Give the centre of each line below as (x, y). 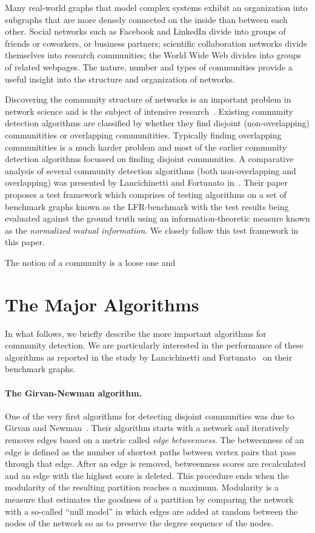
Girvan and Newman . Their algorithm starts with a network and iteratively (147, 428)
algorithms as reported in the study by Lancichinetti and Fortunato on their (149, 357)
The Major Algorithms (102, 304)
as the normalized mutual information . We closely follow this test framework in (152, 230)
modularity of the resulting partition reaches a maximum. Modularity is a (142, 487)
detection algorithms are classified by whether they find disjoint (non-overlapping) (157, 123)
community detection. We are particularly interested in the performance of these (154, 345)
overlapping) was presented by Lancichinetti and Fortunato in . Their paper (147, 182)
